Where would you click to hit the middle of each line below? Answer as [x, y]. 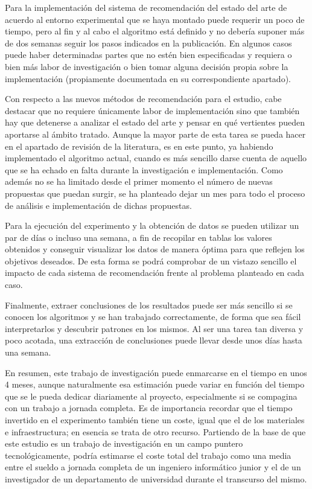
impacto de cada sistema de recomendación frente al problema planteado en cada [155, 273]
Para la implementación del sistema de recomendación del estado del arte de [146, 7]
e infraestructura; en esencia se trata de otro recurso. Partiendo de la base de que [155, 431]
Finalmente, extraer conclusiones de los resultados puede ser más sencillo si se [149, 305]
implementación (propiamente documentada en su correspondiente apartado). [148, 78]
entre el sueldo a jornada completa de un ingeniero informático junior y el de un [153, 467]
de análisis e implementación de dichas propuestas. [98, 205]
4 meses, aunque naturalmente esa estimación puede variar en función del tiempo [155, 384]
